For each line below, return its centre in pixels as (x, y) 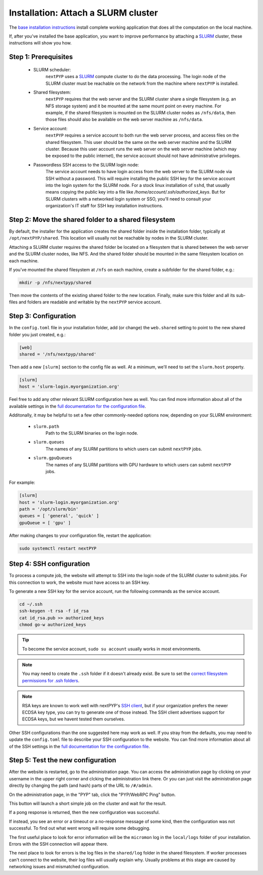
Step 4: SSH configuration (49, 564)
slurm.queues (49, 442)
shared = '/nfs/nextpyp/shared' (58, 354)
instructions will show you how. (40, 43)
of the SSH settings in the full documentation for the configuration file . (80, 746)
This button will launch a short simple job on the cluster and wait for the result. (88, 803)
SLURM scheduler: (52, 70)
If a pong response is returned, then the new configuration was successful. (85, 813)
